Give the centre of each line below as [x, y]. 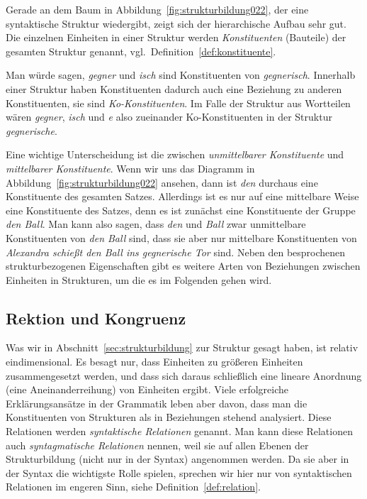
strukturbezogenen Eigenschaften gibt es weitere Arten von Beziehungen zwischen [183, 266]
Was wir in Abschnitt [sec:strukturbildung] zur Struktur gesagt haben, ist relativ [182, 347]
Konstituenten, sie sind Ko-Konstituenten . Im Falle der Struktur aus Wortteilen [178, 103]
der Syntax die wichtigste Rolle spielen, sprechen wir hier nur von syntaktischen [179, 472]
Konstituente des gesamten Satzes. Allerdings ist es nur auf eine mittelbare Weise [182, 196]
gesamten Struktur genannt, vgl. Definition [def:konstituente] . [141, 51]
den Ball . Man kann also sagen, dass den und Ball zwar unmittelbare [156, 224]
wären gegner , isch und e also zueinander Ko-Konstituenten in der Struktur [169, 117]
